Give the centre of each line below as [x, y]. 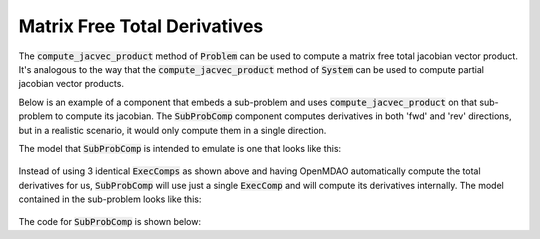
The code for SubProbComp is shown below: [110, 222]
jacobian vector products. [71, 84]
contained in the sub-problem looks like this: [110, 199]
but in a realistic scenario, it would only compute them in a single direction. [172, 130]
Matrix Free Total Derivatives [141, 26]
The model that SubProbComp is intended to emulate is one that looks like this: [180, 148]
